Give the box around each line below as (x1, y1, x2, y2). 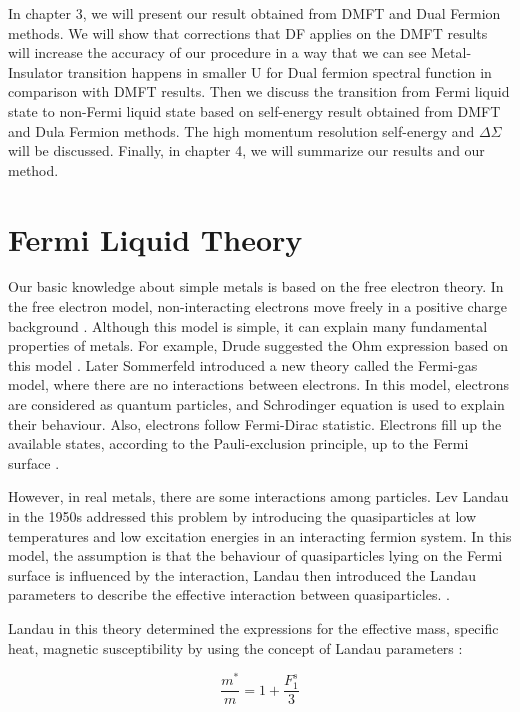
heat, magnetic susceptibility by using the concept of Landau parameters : (8, 637, 463, 658)
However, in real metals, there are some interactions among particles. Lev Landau (8, 486, 509, 507)
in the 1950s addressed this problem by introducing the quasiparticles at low (8, 506, 477, 526)
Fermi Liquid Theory (8, 218, 303, 259)
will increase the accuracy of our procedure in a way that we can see (8, 42, 427, 63)
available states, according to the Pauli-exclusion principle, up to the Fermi (8, 433, 469, 454)
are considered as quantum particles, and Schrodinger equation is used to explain (8, 394, 505, 415)
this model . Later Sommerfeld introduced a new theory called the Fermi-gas (8, 354, 478, 375)
